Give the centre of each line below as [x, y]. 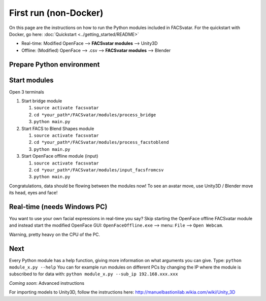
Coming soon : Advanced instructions [47, 283]
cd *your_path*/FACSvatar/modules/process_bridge [95, 115]
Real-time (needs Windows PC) [58, 207]
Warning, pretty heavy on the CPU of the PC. [55, 234]
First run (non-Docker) [56, 13]
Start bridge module [42, 101]
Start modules [31, 80]
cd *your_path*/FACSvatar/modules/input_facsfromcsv [99, 170]
